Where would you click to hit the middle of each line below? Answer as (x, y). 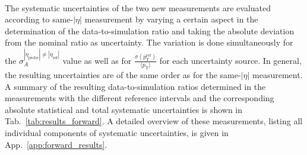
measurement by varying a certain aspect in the (171, 19)
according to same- (39, 19)
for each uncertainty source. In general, (230, 60)
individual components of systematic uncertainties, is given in (117, 133)
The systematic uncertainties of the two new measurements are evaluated (138, 7)
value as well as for (97, 60)
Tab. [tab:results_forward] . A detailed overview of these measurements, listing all (154, 121)
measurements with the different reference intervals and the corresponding (140, 98)
